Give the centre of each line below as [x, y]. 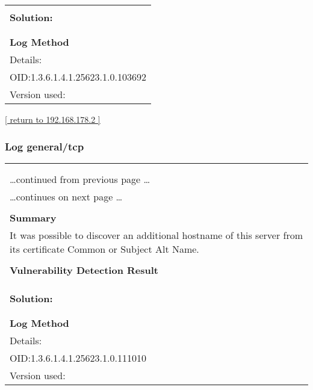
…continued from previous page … [80, 179]
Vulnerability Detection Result [84, 270]
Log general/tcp [45, 146]
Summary [33, 217]
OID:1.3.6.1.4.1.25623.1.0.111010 [78, 357]
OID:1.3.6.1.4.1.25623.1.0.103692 [78, 77]
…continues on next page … [66, 196]
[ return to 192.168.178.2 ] [53, 119]
